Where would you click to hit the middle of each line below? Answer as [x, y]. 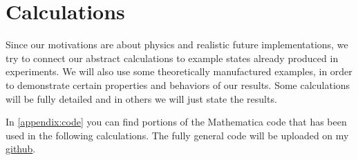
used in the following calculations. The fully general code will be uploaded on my [177, 135]
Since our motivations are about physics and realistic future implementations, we [177, 44]
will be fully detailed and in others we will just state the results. [141, 98]
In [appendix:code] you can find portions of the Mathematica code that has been [176, 122]
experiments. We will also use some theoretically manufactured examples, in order [179, 71]
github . [21, 149]
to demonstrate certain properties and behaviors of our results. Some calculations [178, 84]
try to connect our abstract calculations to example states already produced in [172, 58]
